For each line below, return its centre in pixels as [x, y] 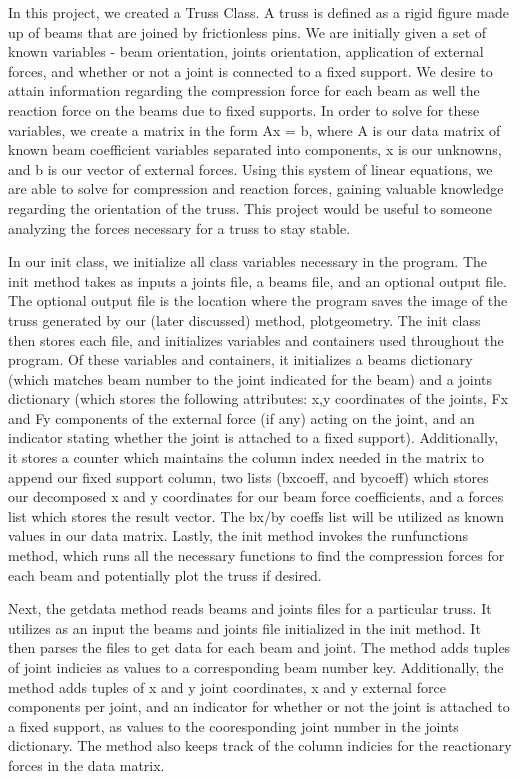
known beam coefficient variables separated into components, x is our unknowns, [255, 149]
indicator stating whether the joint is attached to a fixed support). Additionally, [253, 437]
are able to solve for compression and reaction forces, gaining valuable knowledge [256, 188]
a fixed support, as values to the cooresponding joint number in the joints [233, 725]
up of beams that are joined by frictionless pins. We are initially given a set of [247, 31]
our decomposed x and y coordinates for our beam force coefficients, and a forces [256, 496]
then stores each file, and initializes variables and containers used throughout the [256, 339]
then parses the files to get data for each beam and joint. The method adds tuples [259, 647]
